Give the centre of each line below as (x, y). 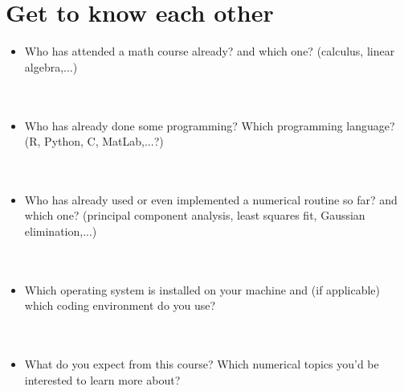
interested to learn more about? (102, 379)
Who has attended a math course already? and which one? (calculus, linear (210, 51)
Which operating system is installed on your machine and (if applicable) (202, 289)
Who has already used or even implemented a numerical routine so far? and (211, 199)
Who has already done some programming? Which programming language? (210, 125)
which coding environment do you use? (120, 305)
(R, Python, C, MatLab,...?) (94, 141)
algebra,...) (51, 66)
